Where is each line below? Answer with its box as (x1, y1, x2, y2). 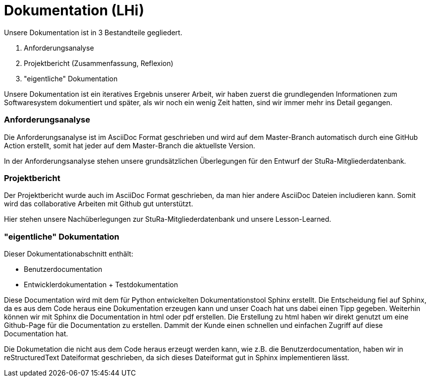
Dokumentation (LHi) (4, 2, 144, 19)
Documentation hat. (4, 329, 68, 338)
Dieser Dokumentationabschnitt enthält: (4, 250, 133, 258)
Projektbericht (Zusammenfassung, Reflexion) (24, 59, 173, 67)
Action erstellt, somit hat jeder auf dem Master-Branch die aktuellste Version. (4, 141, 256, 150)
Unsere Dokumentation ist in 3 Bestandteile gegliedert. (4, 28, 182, 37)
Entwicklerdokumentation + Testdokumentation (24, 280, 178, 289)
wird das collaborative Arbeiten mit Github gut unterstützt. (4, 199, 193, 208)
